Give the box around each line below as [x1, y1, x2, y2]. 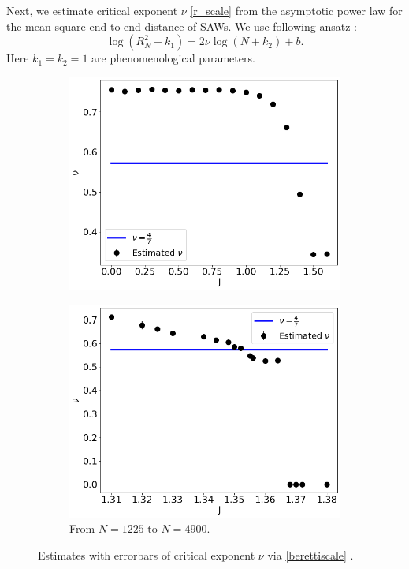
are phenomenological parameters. [91, 50, 255, 66]
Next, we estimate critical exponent [6, 2, 178, 18]
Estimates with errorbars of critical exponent [38, 546, 255, 563]
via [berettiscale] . [267, 546, 354, 563]
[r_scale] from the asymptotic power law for [190, 2, 403, 18]
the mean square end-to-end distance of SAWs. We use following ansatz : [6, 17, 357, 34]
